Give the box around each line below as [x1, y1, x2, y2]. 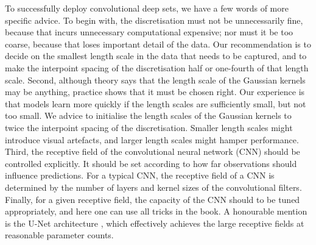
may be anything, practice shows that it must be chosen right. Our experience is [5, 85, 305, 98]
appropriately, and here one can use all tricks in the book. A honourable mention [5, 205, 307, 218]
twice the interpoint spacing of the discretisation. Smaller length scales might [5, 121, 293, 133]
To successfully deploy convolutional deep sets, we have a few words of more [5, 2, 289, 14]
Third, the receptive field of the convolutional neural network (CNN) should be [5, 145, 300, 158]
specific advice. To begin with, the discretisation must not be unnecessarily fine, [5, 13, 303, 26]
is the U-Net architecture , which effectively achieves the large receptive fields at [5, 216, 304, 229]
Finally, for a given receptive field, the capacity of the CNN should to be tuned [5, 193, 300, 205]
